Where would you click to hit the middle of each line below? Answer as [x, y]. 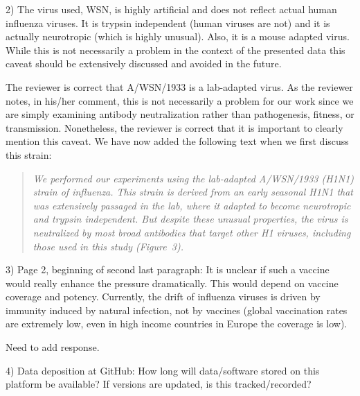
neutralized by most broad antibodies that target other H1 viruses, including [192, 232]
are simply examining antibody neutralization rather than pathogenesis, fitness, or [180, 114]
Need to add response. [53, 347]
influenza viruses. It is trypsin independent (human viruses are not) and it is [168, 23]
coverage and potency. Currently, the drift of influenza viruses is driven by [163, 296]
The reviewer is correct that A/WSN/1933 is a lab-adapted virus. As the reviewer [179, 86]
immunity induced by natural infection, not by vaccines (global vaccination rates [177, 310]
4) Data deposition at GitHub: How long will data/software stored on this [163, 370]
